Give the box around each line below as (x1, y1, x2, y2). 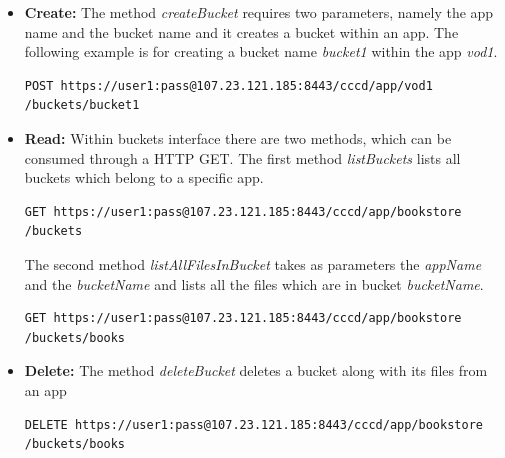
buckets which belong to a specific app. (24, 167, 264, 188)
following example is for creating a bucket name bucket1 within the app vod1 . (24, 41, 498, 62)
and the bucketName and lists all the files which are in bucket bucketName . (24, 273, 484, 294)
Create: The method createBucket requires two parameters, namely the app (24, 2, 494, 22)
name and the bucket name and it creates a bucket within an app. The (24, 21, 459, 42)
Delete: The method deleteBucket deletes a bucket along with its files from (24, 360, 488, 381)
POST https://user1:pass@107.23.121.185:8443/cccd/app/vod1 (24, 78, 433, 93)
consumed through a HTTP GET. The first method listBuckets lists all (24, 147, 461, 168)
